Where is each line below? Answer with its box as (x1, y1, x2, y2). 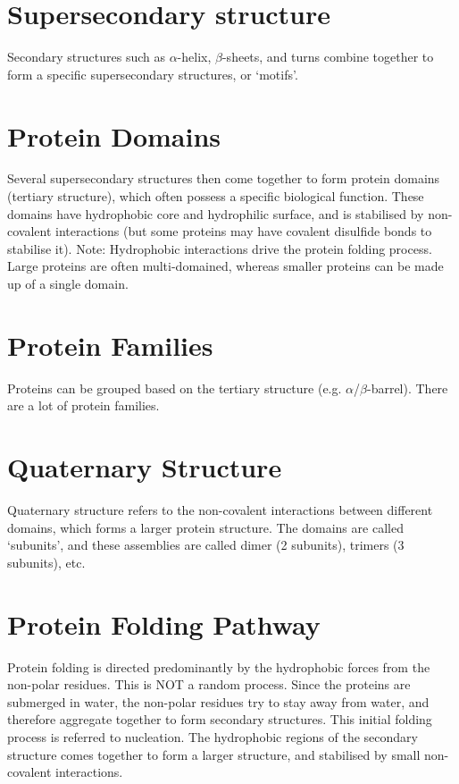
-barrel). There (366, 378, 448, 397)
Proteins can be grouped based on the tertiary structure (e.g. (7, 378, 342, 397)
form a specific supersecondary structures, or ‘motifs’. (7, 64, 298, 83)
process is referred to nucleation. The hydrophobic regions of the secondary (7, 727, 418, 746)
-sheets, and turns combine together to (221, 47, 434, 66)
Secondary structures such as (7, 47, 165, 66)
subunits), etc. (7, 552, 86, 571)
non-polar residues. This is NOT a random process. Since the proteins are (7, 675, 411, 694)
